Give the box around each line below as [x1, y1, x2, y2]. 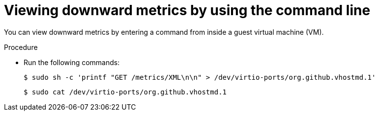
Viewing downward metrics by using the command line [4, 2, 371, 19]
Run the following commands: [24, 58, 120, 67]
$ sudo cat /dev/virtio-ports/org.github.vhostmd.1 [24, 88, 227, 96]
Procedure [4, 43, 38, 51]
